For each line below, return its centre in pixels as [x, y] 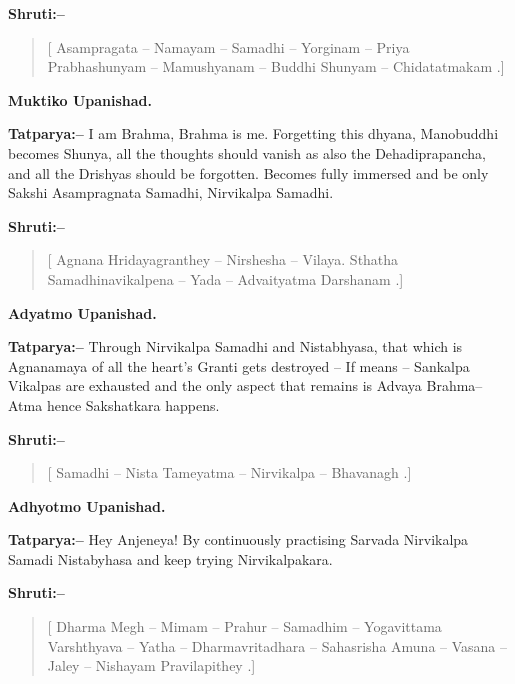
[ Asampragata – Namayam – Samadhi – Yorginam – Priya [228, 46]
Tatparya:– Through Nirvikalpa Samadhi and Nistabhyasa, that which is [235, 346]
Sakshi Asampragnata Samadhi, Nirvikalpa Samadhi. [171, 192]
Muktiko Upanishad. [80, 99]
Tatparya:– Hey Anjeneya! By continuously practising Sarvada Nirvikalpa [238, 539]
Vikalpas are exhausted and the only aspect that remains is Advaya [215, 385]
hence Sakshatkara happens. [133, 404]
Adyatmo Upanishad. [82, 312]
